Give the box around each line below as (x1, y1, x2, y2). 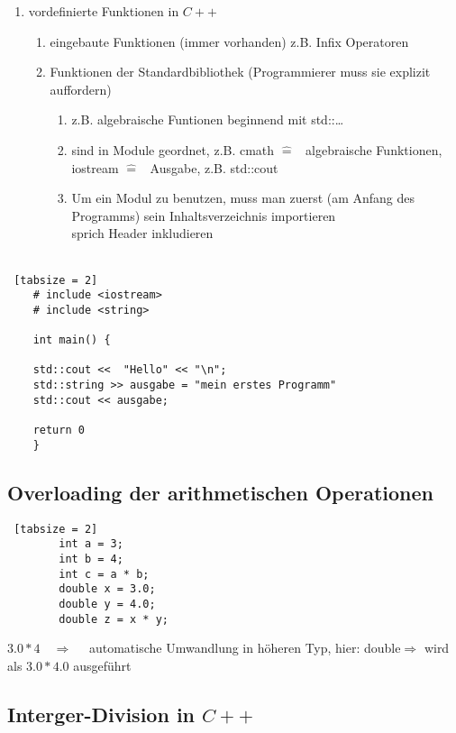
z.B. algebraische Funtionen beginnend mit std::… (71, 110, 344, 129)
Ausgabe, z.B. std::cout (150, 158, 278, 177)
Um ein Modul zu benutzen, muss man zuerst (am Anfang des (71, 188, 415, 207)
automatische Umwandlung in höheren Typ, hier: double (88, 638, 401, 657)
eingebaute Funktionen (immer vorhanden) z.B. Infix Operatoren (50, 32, 409, 50)
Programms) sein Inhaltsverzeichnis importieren (71, 206, 336, 224)
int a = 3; (59, 537, 123, 551)
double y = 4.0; (59, 597, 156, 610)
